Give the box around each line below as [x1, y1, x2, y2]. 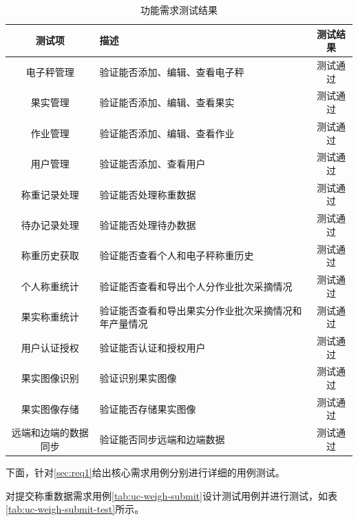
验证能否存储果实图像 [99, 401, 196, 416]
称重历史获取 [21, 248, 79, 263]
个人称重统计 [21, 278, 79, 293]
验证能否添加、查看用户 [99, 156, 206, 171]
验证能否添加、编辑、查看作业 [99, 125, 235, 140]
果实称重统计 [21, 309, 79, 324]
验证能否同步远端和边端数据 [99, 432, 225, 447]
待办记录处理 [21, 218, 79, 232]
